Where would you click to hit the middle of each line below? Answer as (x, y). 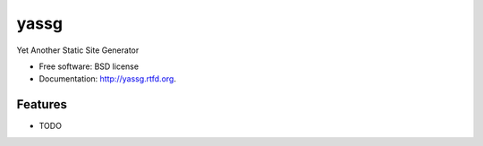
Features (42, 104)
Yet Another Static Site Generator (78, 50)
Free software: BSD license (89, 66)
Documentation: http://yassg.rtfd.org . (107, 79)
